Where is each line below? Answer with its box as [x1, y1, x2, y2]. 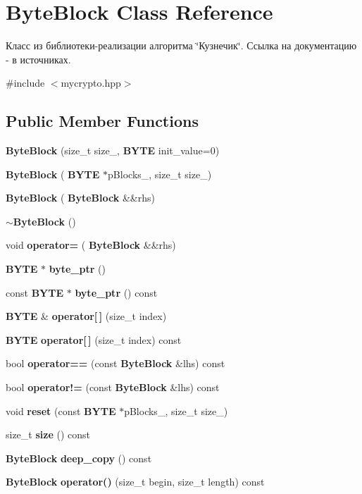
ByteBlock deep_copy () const [6, 450, 152, 465]
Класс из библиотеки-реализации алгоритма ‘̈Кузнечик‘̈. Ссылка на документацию [6, 38, 357, 53]
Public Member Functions [6, 110, 199, 132]
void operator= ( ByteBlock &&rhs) [6, 237, 176, 252]
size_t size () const [6, 427, 90, 442]
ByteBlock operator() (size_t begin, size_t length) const [6, 474, 265, 489]
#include [6, 75, 45, 90]
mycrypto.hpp [61, 75, 121, 90]
